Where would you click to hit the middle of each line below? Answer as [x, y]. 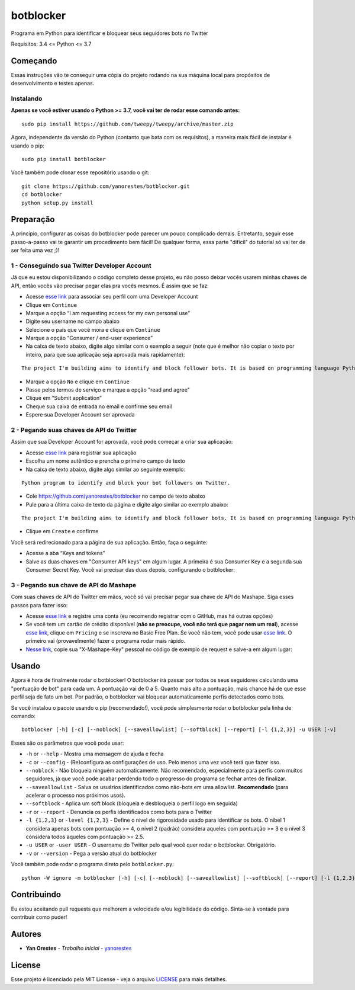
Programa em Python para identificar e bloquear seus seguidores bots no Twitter [109, 33]
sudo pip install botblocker [64, 159]
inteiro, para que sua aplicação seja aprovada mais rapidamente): [105, 354]
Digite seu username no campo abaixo [72, 321]
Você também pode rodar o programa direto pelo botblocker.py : [92, 864]
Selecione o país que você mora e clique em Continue [93, 329]
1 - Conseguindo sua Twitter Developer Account [81, 265]
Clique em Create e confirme [62, 531]
